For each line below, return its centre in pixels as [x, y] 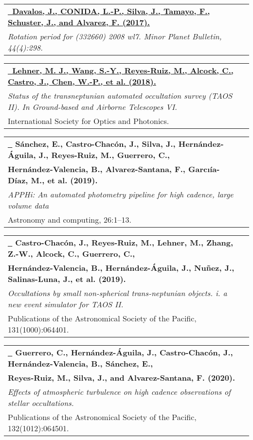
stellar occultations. [41, 403]
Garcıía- [204, 169]
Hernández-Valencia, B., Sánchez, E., [81, 363]
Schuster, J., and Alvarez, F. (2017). [79, 22]
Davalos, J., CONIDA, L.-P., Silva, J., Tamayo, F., [111, 11]
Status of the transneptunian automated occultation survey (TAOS [120, 96]
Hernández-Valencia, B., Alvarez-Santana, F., [97, 169]
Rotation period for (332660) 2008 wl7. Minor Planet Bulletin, [115, 36]
